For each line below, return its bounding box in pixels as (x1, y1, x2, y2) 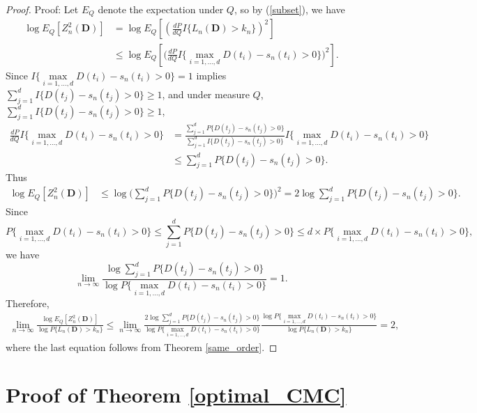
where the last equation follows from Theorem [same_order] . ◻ (6, 339, 278, 354)
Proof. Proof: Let (6, 2, 79, 16)
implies (196, 68, 227, 82)
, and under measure (162, 86, 250, 101)
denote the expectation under (98, 2, 224, 16)
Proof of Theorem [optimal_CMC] (6, 380, 347, 409)
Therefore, (6, 296, 50, 311)
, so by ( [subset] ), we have (234, 2, 345, 16)
